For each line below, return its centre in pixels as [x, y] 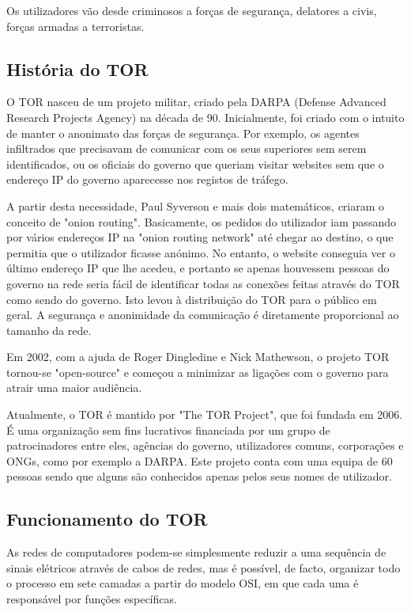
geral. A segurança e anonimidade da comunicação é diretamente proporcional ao [203, 315]
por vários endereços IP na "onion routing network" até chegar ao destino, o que [200, 237]
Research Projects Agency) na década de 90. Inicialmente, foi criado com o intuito [205, 117]
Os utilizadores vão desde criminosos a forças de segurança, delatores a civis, [192, 10]
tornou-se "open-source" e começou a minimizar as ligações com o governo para [198, 372]
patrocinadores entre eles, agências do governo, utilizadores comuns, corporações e [205, 445]
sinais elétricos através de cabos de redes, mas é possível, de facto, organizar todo [204, 567]
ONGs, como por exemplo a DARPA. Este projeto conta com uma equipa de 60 [200, 460]
